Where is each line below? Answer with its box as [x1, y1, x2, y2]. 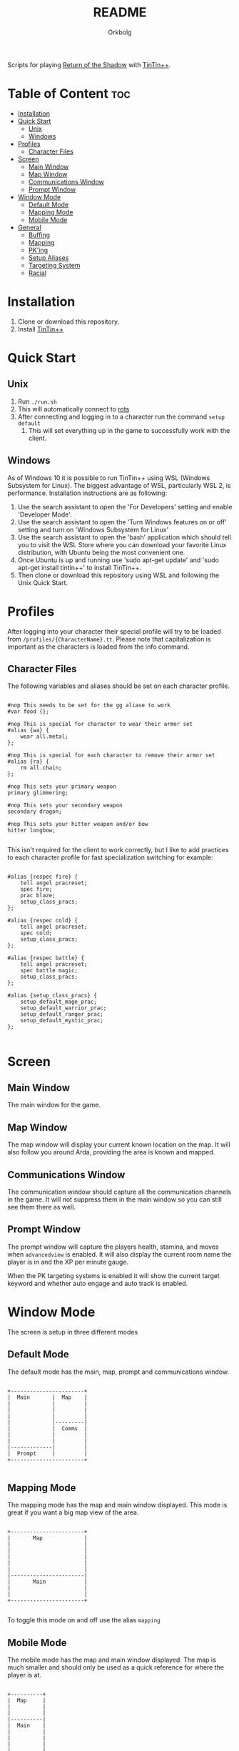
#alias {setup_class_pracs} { [7, 992, 98, 999]
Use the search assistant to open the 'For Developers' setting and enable [17, 502, 233, 511]
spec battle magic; [20, 967, 78, 974]
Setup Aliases [28, 253, 69, 261]
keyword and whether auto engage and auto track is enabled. [7, 1279, 188, 1287]
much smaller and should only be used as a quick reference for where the [7, 1663, 225, 1672]
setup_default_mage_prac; [20, 998, 98, 1006]
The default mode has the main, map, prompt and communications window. [7, 1367, 230, 1376]
